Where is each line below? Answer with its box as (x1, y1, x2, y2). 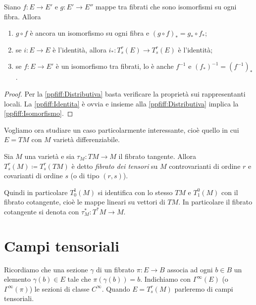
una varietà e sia (24, 151, 75, 161)
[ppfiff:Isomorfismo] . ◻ (4, 108, 73, 118)
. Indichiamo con (140, 274, 191, 284)
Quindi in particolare (4, 187, 68, 197)
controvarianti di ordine (169, 160, 241, 171)
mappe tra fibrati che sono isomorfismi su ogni (96, 1, 237, 11)
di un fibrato (96, 264, 135, 274)
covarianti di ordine (4, 170, 63, 181)
